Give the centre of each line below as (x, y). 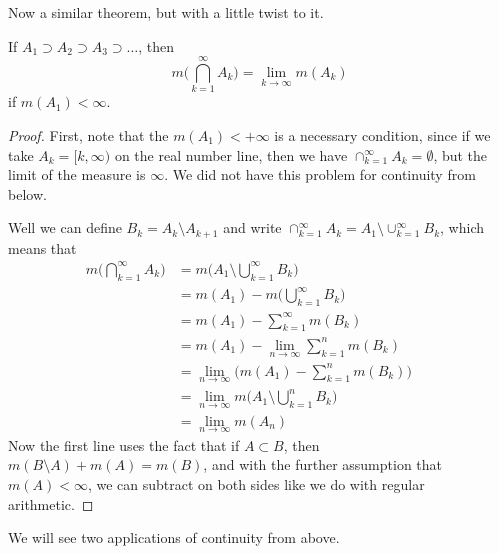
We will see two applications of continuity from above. (174, 537)
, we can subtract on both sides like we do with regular (256, 484)
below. (27, 193)
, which (462, 227)
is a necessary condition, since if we (382, 134)
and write (252, 227)
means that (42, 247)
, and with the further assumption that (323, 464)
